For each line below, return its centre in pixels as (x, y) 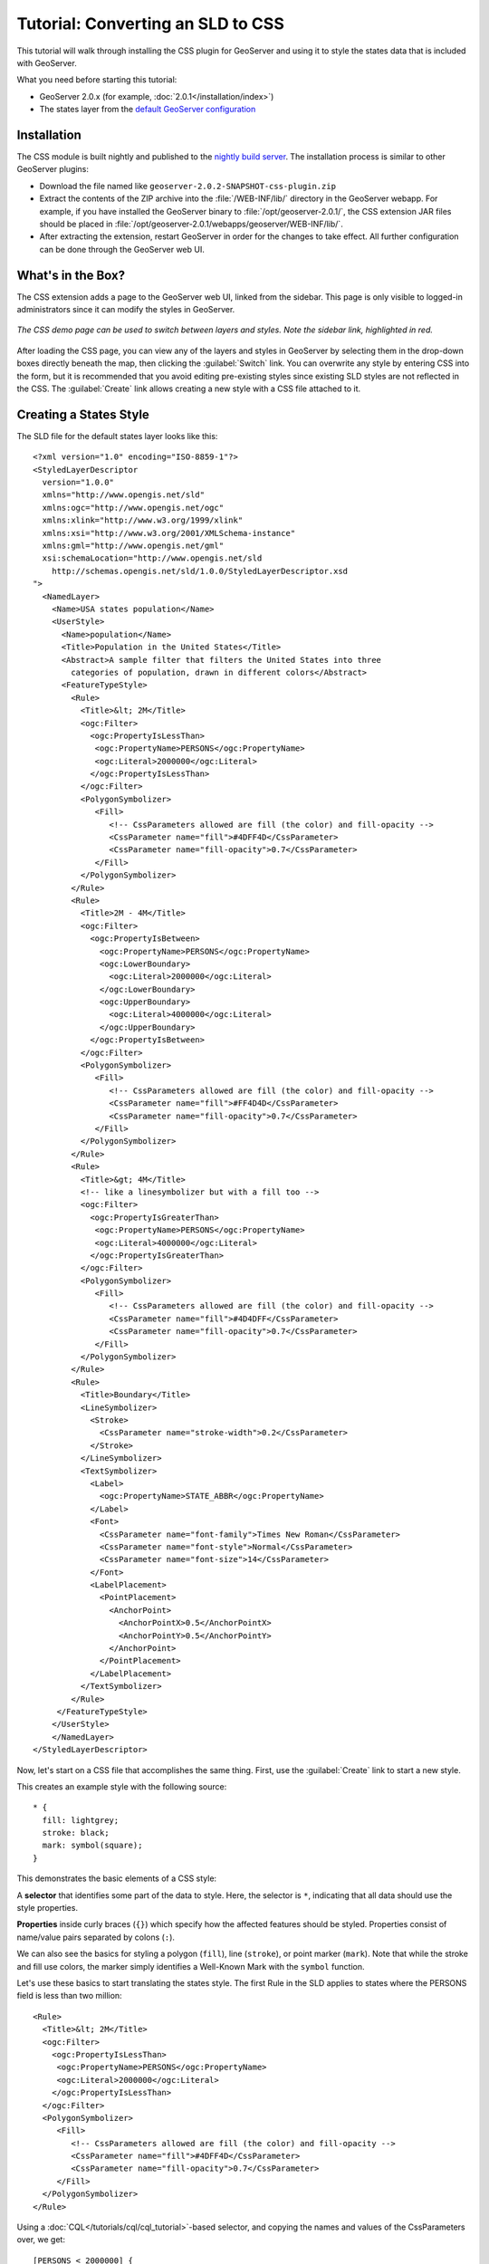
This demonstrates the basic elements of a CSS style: (117, 1878)
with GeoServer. (47, 62)
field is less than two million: (69, 1996)
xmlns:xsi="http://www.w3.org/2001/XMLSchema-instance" (169, 533)
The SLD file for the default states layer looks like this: (117, 436)
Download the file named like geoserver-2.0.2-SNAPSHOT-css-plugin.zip (188, 186)
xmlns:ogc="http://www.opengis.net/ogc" (133, 508)
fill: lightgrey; (81, 1820)
